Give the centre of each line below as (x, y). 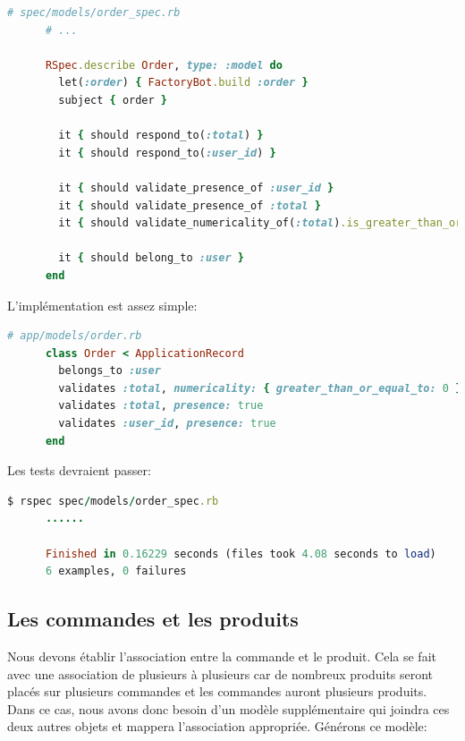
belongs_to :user (110, 371)
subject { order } (113, 100)
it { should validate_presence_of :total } (190, 205)
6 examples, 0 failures (116, 571)
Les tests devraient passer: (79, 470)
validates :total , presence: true (161, 406)
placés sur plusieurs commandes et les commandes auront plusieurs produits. (217, 691)
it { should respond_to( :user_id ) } (167, 153)
